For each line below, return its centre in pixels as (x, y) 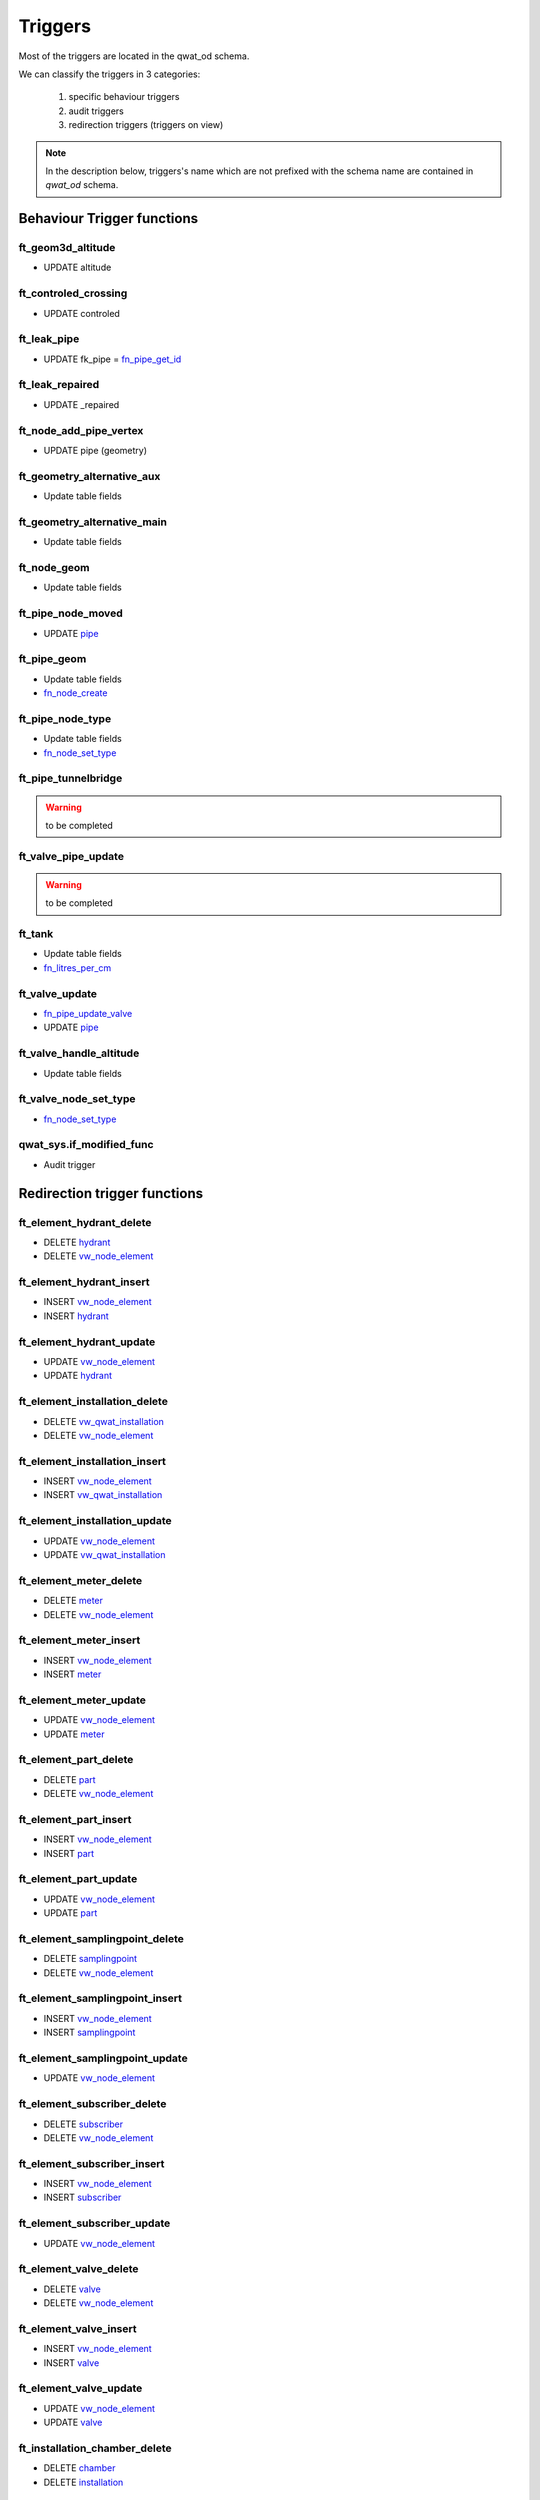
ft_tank (36, 934)
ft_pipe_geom (52, 659)
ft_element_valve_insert (77, 2328)
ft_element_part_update (78, 1879)
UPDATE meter (74, 1734)
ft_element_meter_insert (79, 1640)
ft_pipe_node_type (65, 718)
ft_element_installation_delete (93, 1402)
